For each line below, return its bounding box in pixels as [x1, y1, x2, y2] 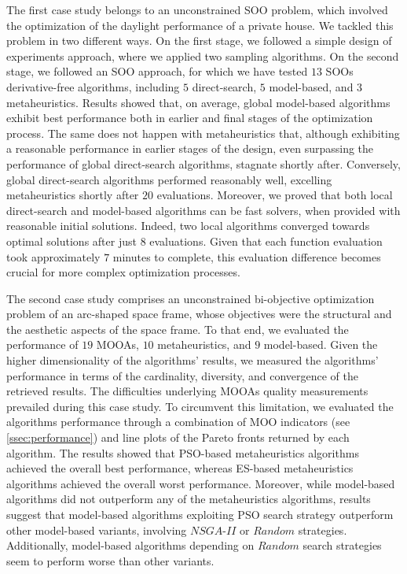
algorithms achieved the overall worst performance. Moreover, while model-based [6, 475, 395, 491]
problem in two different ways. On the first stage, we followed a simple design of [6, 32, 392, 49]
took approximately [6, 248, 101, 265]
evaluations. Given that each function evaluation [149, 232, 383, 249]
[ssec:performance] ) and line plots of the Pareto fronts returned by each [6, 429, 350, 446]
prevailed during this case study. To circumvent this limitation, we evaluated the [6, 398, 394, 414]
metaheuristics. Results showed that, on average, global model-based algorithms [6, 94, 390, 110]
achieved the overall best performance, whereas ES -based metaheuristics [6, 460, 354, 476]
